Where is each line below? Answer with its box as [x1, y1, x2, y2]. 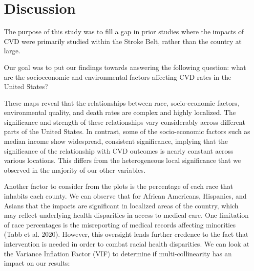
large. [4, 45, 21, 56]
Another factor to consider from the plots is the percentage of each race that [4, 181, 233, 191]
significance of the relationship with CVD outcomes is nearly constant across [4, 145, 233, 156]
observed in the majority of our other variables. [4, 164, 146, 175]
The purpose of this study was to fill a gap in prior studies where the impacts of [4, 26, 244, 37]
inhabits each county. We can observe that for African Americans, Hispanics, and [4, 191, 247, 201]
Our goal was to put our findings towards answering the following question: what [4, 62, 246, 72]
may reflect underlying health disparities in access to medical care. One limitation [4, 210, 249, 220]
